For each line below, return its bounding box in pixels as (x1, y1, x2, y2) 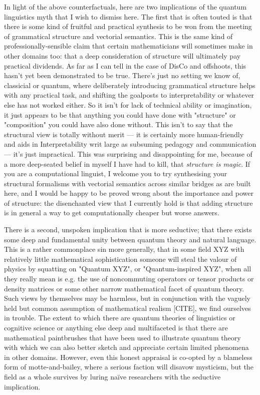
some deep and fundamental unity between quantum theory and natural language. (4, 234, 256, 244)
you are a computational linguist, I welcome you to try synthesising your (4, 168, 227, 179)
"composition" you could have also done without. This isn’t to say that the (4, 119, 233, 130)
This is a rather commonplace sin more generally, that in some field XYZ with (4, 244, 244, 254)
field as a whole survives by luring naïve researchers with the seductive (4, 371, 221, 381)
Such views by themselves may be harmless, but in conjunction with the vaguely (4, 293, 250, 303)
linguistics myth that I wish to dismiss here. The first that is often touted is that (4, 11, 252, 22)
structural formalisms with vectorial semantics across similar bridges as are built (4, 178, 251, 188)
